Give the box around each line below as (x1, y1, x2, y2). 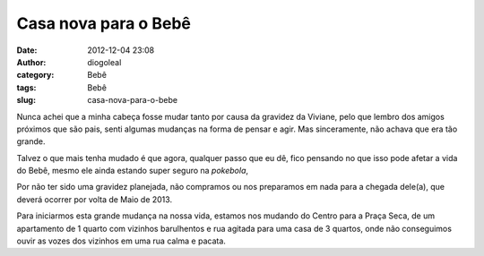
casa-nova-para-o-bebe (87, 95, 178, 106)
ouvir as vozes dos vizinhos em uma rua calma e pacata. (16, 235, 226, 246)
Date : (16, 45, 38, 55)
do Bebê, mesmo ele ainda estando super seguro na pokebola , (16, 166, 249, 176)
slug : (16, 95, 36, 106)
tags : (16, 81, 37, 93)
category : (16, 70, 55, 81)
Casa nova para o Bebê (16, 13, 192, 33)
